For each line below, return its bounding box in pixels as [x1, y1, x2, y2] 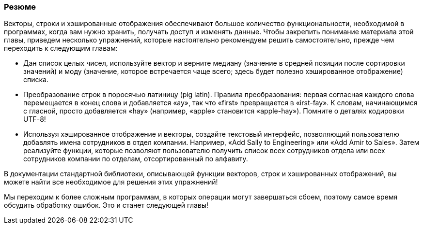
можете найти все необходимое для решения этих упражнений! [4, 178, 218, 186]
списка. [23, 75, 48, 84]
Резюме [4, 2, 36, 12]
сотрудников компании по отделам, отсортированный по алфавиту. [23, 155, 248, 163]
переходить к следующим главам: [4, 44, 118, 53]
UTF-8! [23, 115, 46, 124]
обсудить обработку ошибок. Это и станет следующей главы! [4, 201, 209, 210]
